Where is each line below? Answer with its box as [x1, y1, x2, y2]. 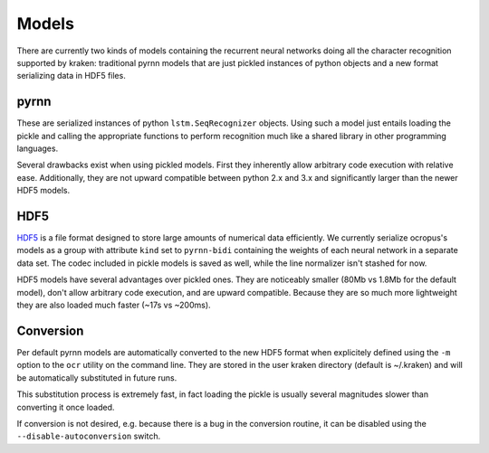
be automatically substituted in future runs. [16, 372, 177, 383]
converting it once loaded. [16, 401, 115, 412]
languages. [16, 143, 59, 154]
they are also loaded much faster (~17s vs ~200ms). [16, 299, 212, 311]
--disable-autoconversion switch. [16, 430, 161, 442]
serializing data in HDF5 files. [16, 71, 126, 81]
